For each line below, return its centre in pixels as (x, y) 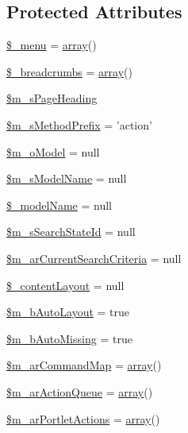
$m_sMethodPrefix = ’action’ (79, 124)
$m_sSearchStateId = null (71, 232)
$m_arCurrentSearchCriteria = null (94, 258)
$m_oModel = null (53, 151)
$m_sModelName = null (67, 178)
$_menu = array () (52, 45)
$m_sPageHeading (52, 98)
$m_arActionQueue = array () (80, 391)
